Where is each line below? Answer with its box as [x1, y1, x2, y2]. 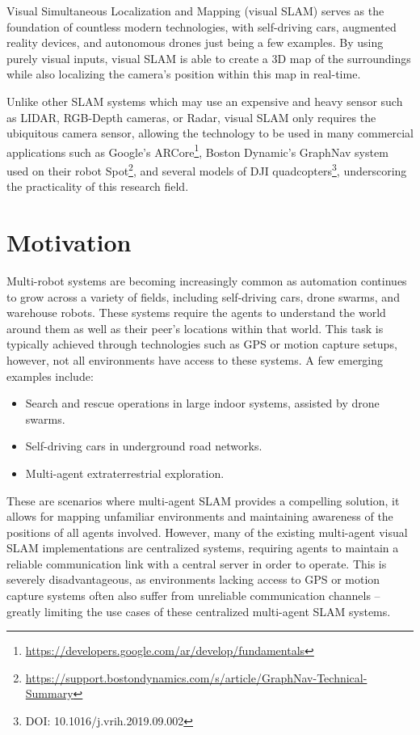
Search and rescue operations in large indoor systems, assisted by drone [25, 395, 380, 412]
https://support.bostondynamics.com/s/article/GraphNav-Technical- [25, 669, 367, 686]
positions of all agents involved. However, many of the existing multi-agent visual [6, 523, 408, 540]
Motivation [6, 226, 132, 259]
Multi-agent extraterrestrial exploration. [25, 464, 225, 481]
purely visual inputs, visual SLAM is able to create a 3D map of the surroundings [6, 49, 411, 66]
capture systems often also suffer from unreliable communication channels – [6, 587, 380, 604]
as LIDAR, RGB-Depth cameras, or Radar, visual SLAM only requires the [6, 108, 376, 125]
